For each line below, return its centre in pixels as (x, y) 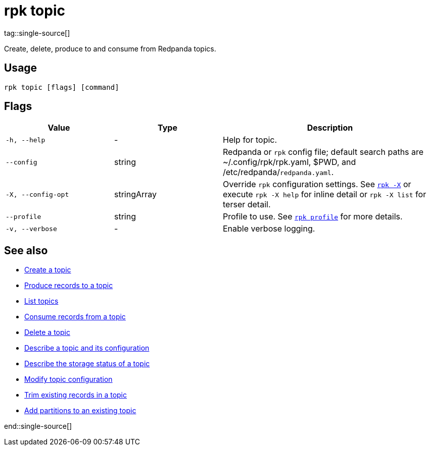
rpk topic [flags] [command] (62, 87)
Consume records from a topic (75, 317)
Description (330, 128)
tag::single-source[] (37, 33)
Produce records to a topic (69, 286)
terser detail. (247, 205)
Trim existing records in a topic (76, 395)
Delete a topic (47, 332)
